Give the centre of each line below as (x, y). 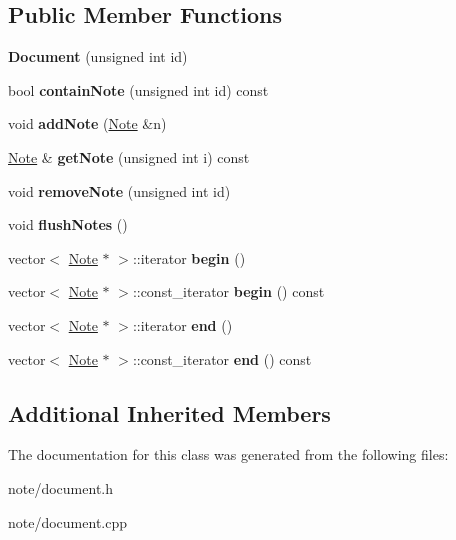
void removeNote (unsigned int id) (119, 190)
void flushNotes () (68, 224)
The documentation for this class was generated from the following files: (228, 454)
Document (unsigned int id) (98, 56)
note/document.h (61, 487)
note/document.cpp (68, 521)
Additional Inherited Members (169, 412)
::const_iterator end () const (222, 358)
